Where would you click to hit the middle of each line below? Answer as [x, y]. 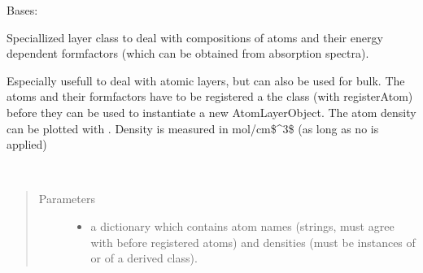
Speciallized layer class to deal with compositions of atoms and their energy [195, 37]
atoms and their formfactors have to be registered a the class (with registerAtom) [210, 96]
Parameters [67, 199]
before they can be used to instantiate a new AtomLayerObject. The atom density [211, 112]
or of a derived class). [144, 258]
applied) [27, 144]
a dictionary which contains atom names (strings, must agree [242, 225]
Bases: [22, 10]
